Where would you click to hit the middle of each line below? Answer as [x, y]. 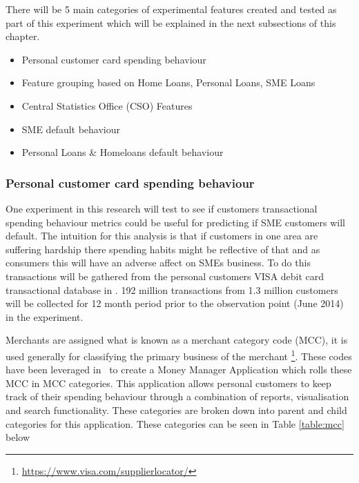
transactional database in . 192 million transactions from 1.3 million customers [172, 289]
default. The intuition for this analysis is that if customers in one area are [162, 236]
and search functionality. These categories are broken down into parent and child [176, 410]
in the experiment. [45, 316]
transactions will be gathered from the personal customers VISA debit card [165, 276]
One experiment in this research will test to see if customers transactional [162, 208]
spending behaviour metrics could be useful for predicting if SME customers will [175, 222]
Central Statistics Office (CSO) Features [107, 105]
